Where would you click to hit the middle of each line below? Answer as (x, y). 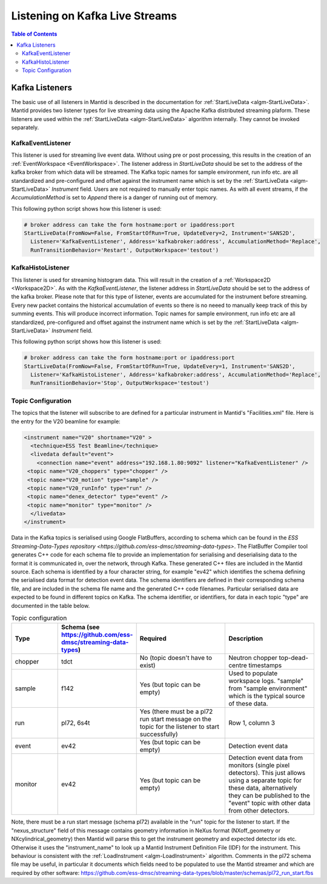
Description (246, 639)
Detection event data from (266, 758)
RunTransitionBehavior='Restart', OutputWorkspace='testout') (125, 250)
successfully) (159, 734)
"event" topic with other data (269, 803)
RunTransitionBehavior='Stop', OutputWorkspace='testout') (120, 383)
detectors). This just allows (267, 773)
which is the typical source (266, 696)
